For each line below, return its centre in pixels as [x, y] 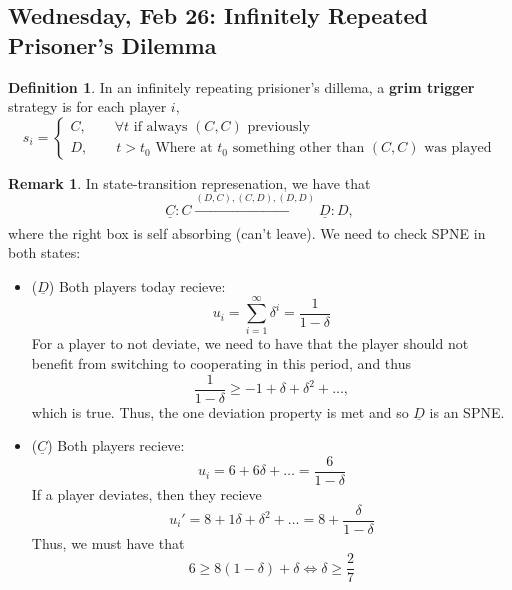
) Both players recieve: [116, 445]
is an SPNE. [467, 411]
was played [458, 148]
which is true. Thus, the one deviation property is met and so [220, 411]
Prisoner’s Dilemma [112, 44]
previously [278, 127]
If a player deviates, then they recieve [146, 493]
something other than [298, 148]
